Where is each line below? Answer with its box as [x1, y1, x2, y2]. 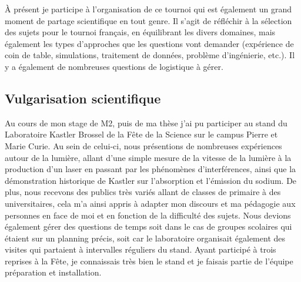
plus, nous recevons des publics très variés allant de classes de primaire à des [5, 186, 281, 198]
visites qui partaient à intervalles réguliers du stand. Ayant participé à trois [5, 243, 276, 256]
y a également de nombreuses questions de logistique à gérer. [5, 60, 223, 72]
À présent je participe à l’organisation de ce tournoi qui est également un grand [5, 3, 292, 15]
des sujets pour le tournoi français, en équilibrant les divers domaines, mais [5, 26, 276, 38]
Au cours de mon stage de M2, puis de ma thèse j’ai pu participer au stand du [5, 116, 287, 129]
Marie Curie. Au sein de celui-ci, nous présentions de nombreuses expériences [5, 139, 282, 152]
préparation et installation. [5, 266, 102, 278]
